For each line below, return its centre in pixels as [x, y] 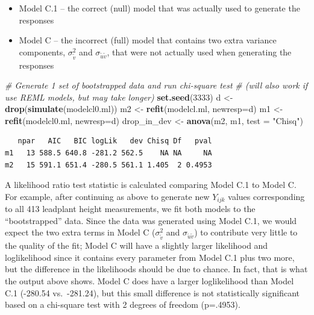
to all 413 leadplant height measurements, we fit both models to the [130, 209]
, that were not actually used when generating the [199, 51]
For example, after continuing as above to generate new [107, 196]
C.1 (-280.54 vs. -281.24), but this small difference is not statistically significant [152, 292]
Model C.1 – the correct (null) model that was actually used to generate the [159, 8]
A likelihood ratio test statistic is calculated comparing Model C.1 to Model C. [151, 185]
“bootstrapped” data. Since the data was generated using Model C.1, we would [151, 220]
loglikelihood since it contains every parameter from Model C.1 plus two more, [150, 257]
